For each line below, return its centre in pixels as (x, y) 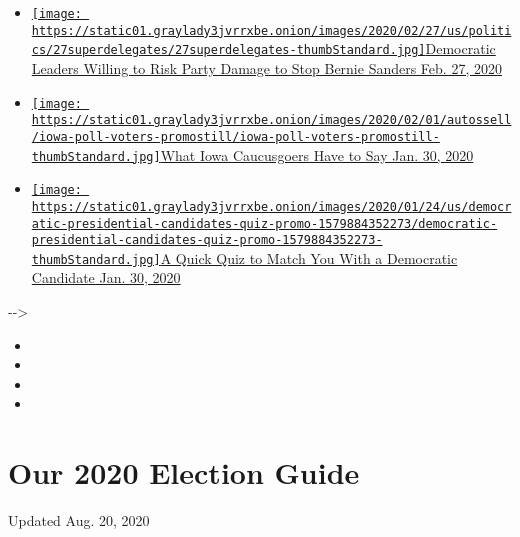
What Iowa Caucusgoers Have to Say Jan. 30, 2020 (317, 154)
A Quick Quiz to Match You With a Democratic (309, 257)
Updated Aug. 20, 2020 (79, 520)
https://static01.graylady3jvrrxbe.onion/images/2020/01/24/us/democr (271, 206)
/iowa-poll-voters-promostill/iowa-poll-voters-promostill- (235, 136)
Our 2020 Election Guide (184, 472)
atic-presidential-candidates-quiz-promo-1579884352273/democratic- (264, 223)
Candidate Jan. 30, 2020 (106, 277)
